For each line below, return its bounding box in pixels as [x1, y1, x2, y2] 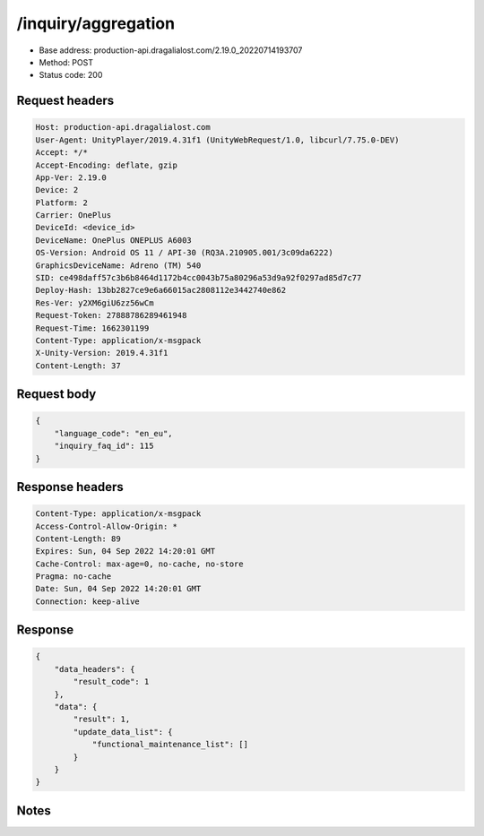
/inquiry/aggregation [16, 13, 175, 33]
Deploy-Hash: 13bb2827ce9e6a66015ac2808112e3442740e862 [35, 285, 287, 296]
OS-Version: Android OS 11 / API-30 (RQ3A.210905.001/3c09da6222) [35, 247, 333, 258]
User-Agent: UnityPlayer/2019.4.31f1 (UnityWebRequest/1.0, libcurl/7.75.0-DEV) [35, 134, 400, 145]
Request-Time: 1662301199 [35, 323, 150, 333]
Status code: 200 [39, 70, 103, 81]
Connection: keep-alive [35, 596, 141, 607]
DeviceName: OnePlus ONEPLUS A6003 [35, 235, 192, 246]
